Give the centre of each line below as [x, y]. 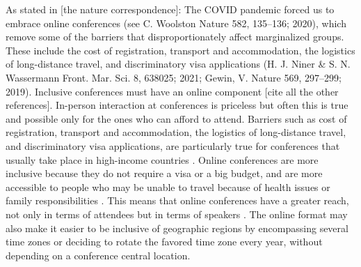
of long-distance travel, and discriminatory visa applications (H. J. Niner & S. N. [178, 64]
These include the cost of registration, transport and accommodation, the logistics [180, 50]
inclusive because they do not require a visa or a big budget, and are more [164, 173]
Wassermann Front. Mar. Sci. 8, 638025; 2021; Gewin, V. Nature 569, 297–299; [174, 77]
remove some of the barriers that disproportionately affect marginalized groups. [175, 37]
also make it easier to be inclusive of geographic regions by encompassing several [177, 228]
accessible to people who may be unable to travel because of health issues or [168, 186]
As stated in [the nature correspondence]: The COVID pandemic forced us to [170, 9]
